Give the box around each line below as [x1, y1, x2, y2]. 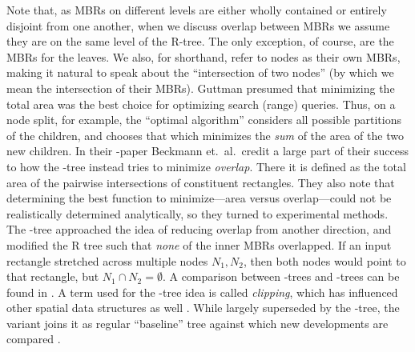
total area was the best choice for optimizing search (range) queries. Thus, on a [6, 95, 396, 112]
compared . [6, 330, 61, 347]
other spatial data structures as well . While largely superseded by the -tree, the [6, 299, 400, 316]
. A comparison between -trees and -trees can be [162, 268, 400, 285]
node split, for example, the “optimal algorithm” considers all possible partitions [6, 111, 401, 128]
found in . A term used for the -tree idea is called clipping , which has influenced [6, 283, 398, 300]
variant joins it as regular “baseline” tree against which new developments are [6, 314, 389, 331]
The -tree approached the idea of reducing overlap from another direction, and [6, 221, 392, 238]
